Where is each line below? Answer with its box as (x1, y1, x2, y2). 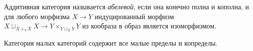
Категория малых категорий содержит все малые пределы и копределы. (4, 38, 218, 48)
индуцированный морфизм (95, 11, 174, 21)
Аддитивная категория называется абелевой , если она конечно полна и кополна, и (4, 1, 249, 11)
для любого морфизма (4, 11, 70, 21)
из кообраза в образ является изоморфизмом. (82, 21, 217, 31)
